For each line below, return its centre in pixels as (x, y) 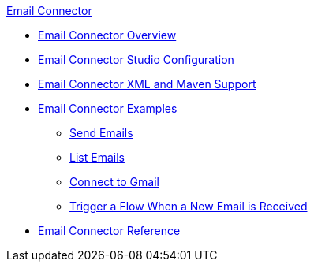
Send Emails (101, 133)
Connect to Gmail (114, 182)
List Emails (97, 157)
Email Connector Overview (107, 35)
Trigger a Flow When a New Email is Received (189, 206)
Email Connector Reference (109, 231)
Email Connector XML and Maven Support (147, 84)
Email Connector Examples (108, 108)
